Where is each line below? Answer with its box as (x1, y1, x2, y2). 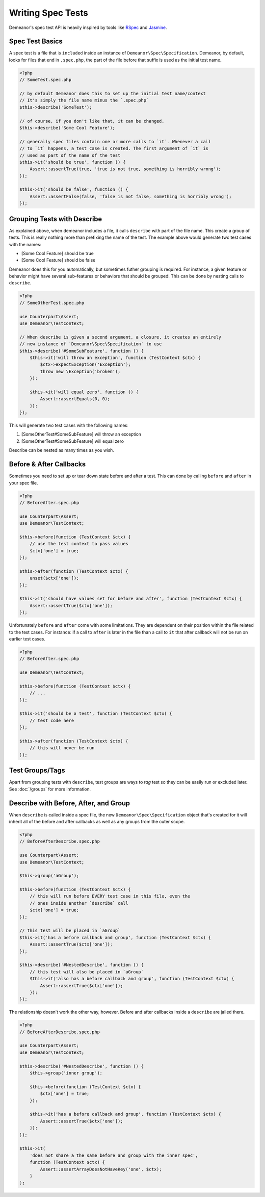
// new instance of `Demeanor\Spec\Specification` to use (19, 341, 162, 347)
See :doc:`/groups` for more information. (9, 786, 91, 792)
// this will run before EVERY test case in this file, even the (29, 893, 190, 899)
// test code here (29, 717, 74, 723)
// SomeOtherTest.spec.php (19, 300, 84, 306)
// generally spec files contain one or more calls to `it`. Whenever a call (19, 139, 211, 144)
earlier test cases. (9, 636, 46, 642)
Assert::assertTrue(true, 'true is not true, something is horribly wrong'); (29, 166, 222, 172)
